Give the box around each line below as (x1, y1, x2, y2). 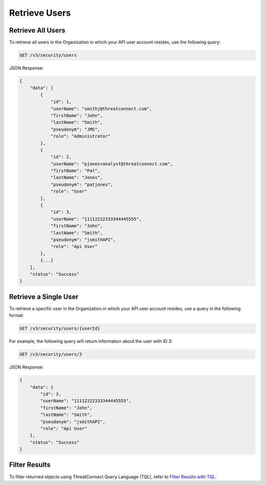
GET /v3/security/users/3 (19, 351, 82, 357)
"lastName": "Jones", (50, 175, 103, 180)
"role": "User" (50, 189, 87, 194)
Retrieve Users (9, 7, 71, 18)
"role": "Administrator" (50, 134, 111, 139)
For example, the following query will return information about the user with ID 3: (9, 338, 173, 345)
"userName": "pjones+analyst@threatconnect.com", (50, 161, 173, 167)
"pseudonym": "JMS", (50, 126, 100, 132)
